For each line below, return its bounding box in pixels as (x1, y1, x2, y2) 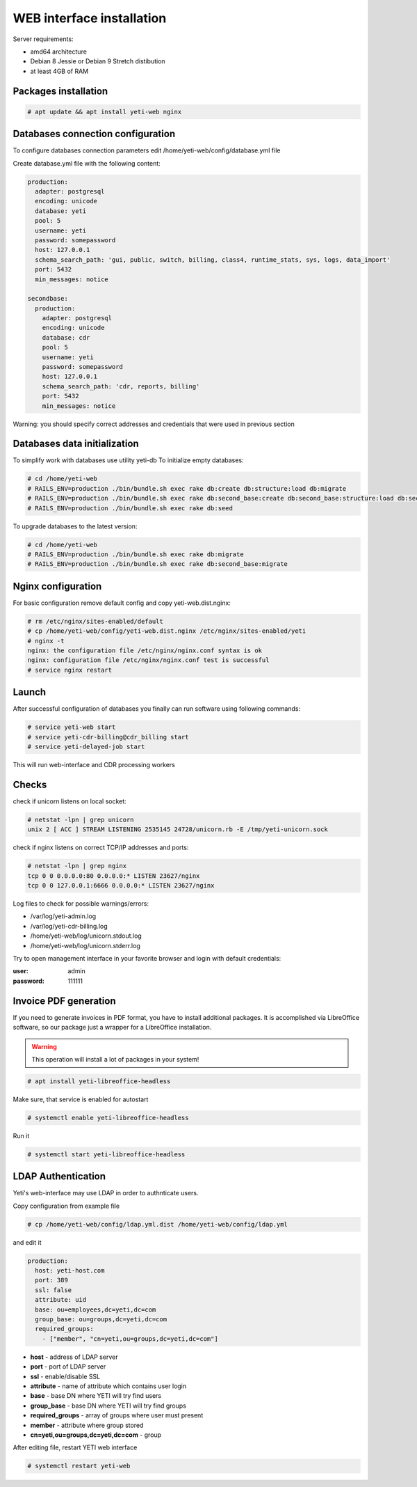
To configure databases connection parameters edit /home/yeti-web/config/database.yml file (13, 146, 281, 155)
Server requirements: (13, 35, 74, 43)
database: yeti (35, 207, 87, 215)
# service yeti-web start (27, 723, 116, 731)
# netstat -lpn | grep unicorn (27, 815, 135, 824)
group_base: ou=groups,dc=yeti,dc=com (35, 1316, 167, 1323)
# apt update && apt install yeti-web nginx (27, 108, 182, 116)
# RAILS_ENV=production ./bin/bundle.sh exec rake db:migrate (27, 550, 244, 558)
